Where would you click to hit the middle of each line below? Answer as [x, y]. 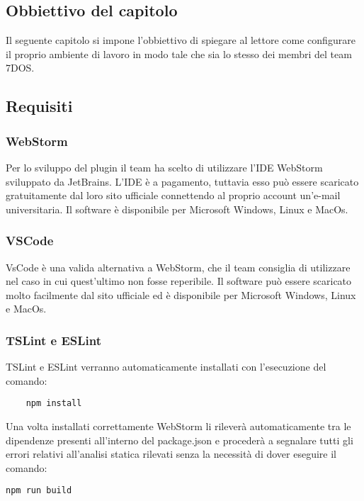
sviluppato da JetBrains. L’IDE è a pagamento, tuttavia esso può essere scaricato [182, 181]
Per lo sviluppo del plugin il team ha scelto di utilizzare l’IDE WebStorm [164, 167]
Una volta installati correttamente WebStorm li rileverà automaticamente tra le [178, 426]
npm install [54, 404]
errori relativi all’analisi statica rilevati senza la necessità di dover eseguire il [171, 454]
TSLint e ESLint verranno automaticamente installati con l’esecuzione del [166, 367]
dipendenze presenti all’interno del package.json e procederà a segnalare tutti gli [180, 440]
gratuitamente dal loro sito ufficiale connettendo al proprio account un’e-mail [173, 195]
